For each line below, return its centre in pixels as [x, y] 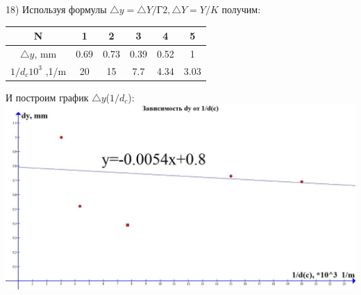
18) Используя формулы [56, 9]
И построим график [47, 97]
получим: [241, 9]
